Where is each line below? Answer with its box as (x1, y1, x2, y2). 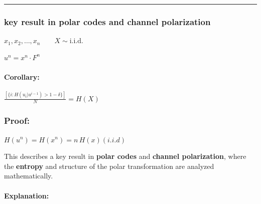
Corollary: (4, 72, 40, 82)
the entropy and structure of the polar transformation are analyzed (4, 160, 214, 171)
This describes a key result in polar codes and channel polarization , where (4, 151, 246, 161)
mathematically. (4, 170, 53, 181)
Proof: (4, 114, 30, 127)
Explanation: (4, 190, 49, 200)
